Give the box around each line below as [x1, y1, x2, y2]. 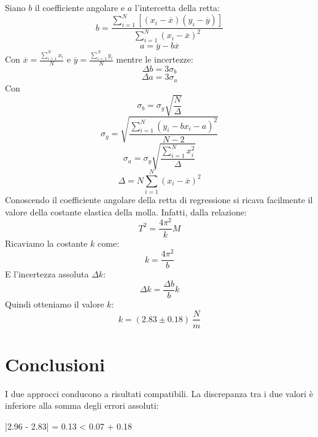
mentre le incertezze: [116, 53, 193, 66]
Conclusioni [5, 351, 105, 376]
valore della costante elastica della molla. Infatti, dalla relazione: [5, 205, 247, 218]
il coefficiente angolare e [34, 1, 125, 14]
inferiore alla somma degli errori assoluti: [5, 399, 159, 412]
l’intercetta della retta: [134, 1, 220, 14]
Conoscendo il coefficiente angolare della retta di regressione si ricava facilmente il [5, 193, 313, 206]
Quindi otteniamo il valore [5, 297, 104, 310]
